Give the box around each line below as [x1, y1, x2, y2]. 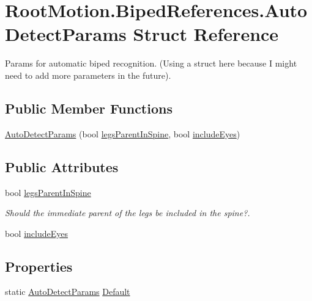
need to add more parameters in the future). [5, 68, 171, 81]
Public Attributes [5, 157, 119, 176]
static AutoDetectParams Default [5, 285, 130, 298]
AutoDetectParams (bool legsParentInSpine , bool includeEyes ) [5, 127, 240, 140]
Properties [5, 256, 73, 275]
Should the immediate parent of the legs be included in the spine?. [5, 206, 250, 219]
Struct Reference [133, 21, 279, 46]
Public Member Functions [5, 98, 173, 117]
